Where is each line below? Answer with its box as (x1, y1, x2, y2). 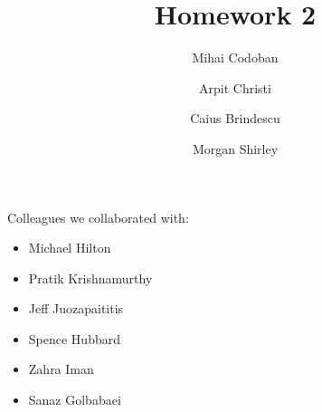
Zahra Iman (28, 359, 94, 378)
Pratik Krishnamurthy (28, 268, 153, 287)
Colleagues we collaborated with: (7, 207, 189, 226)
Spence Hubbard (28, 329, 120, 348)
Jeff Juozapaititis (28, 299, 124, 318)
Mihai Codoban (192, 48, 279, 67)
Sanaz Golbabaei (28, 390, 121, 409)
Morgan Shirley (192, 139, 279, 158)
